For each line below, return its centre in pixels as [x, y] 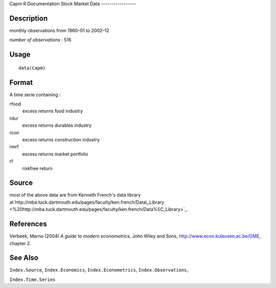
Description [29, 18]
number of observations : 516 [40, 40]
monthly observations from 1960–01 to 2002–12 [59, 30]
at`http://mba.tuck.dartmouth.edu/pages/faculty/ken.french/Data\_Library [87, 202]
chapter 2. [20, 243]
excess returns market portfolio [55, 154]
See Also [24, 258]
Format [21, 82]
